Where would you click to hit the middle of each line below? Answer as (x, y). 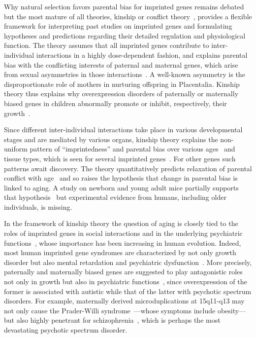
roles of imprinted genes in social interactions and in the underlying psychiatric (123, 233)
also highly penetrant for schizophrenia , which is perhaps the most (118, 320)
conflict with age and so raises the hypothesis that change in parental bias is (121, 178)
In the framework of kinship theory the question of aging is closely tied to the (121, 223)
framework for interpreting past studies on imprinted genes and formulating (118, 26)
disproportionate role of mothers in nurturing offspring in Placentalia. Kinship (122, 84)
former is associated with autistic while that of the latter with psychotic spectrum (128, 291)
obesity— (232, 310)
